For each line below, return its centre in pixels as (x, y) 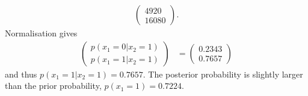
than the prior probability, (53, 86)
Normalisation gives (41, 33)
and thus (21, 74)
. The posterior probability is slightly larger (223, 74)
